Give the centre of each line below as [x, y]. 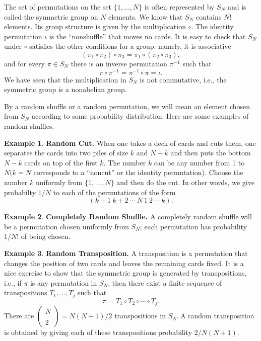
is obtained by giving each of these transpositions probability [98, 332]
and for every [24, 63]
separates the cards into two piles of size [66, 153]
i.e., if [13, 282]
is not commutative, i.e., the [183, 79]
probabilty [20, 192]
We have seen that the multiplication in [65, 79]
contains [209, 16]
